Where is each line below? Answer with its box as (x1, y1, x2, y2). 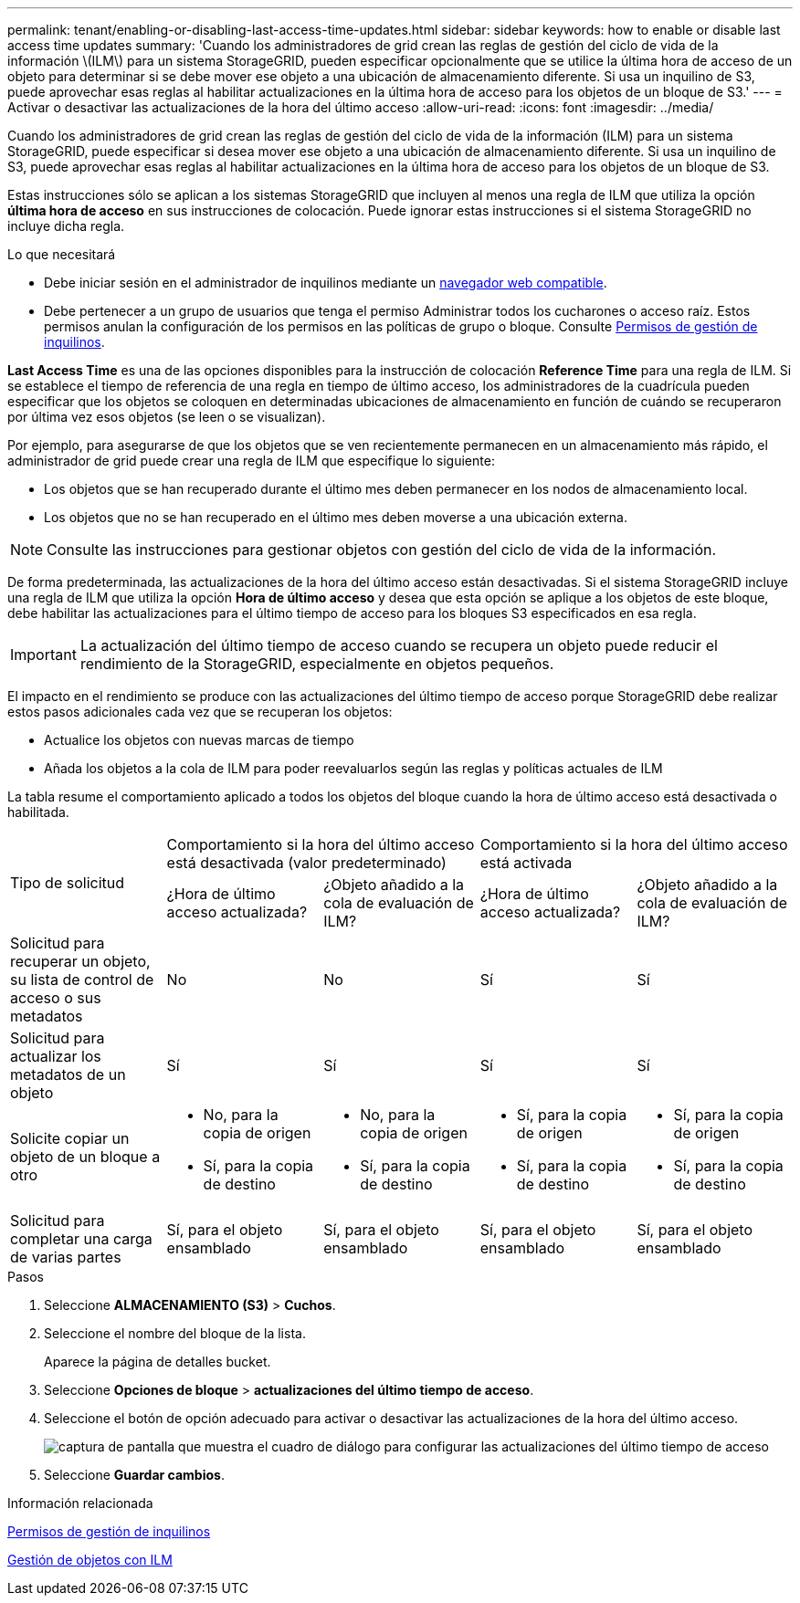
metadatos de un (10, 1065, 126, 1084)
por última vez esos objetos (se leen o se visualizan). (7, 409, 326, 424)
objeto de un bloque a (10, 1147, 161, 1166)
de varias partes (10, 1248, 121, 1266)
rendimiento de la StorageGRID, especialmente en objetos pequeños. (79, 655, 554, 673)
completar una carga (10, 1230, 153, 1248)
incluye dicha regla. (7, 218, 125, 234)
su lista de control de (10, 970, 154, 989)
